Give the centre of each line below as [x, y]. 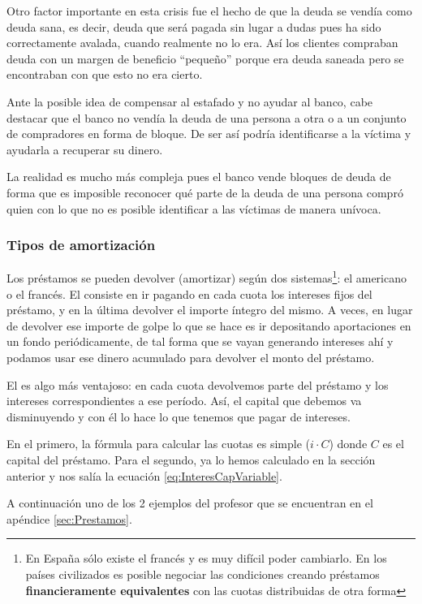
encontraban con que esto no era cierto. [105, 74]
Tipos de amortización [81, 245]
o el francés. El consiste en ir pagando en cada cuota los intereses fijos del [189, 293]
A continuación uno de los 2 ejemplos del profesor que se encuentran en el [190, 503]
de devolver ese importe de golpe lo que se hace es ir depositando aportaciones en [209, 325]
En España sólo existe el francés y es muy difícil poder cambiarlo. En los [206, 558]
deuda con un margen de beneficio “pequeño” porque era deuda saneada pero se [205, 58]
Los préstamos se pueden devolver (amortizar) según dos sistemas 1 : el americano [207, 276]
